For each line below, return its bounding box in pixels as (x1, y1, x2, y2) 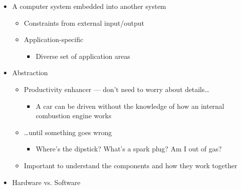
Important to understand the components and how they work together (24, 160, 238, 170)
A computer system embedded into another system (12, 1, 166, 11)
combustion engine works (36, 110, 112, 121)
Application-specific (24, 34, 83, 45)
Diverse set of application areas (36, 50, 130, 61)
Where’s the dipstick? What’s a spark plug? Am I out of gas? (36, 143, 222, 154)
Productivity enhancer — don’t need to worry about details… (24, 84, 209, 94)
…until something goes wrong (24, 127, 112, 137)
